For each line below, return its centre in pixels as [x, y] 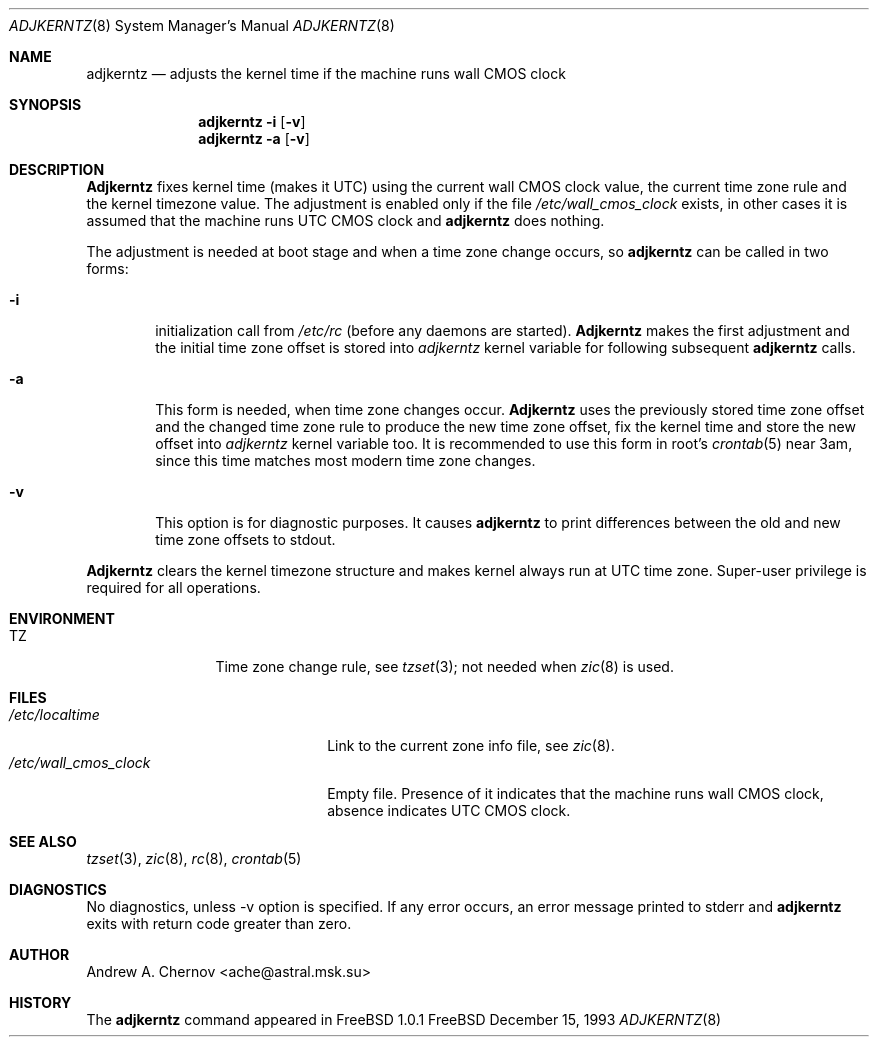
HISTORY [40, 1002]
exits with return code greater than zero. [219, 923]
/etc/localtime [54, 714]
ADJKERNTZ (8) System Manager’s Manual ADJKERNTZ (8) [202, 25]
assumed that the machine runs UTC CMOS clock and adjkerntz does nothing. [345, 220]
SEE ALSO [43, 841]
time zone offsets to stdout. [245, 539]
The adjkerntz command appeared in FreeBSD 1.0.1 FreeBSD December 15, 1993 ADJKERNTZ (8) [404, 1019]
